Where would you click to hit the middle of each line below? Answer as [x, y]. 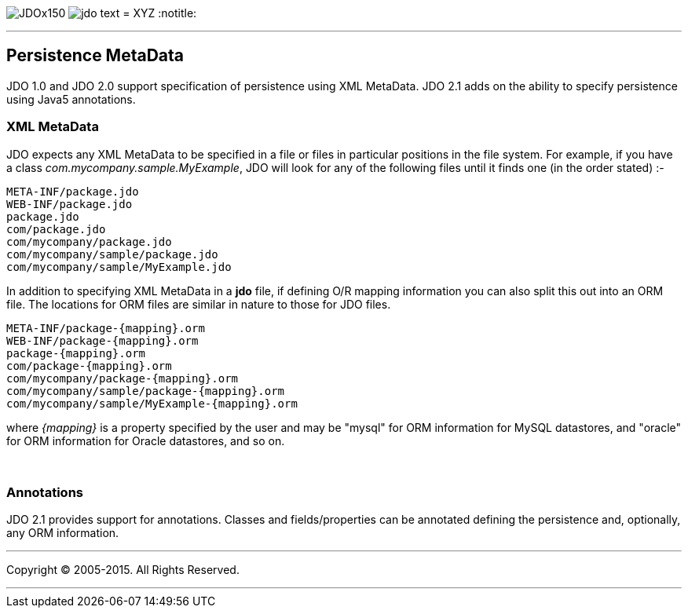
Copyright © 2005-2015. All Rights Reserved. [123, 570]
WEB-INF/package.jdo [70, 204]
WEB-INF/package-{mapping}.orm [102, 340]
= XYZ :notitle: [160, 13]
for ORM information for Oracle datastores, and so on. [146, 440]
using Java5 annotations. [71, 99]
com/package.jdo [56, 229]
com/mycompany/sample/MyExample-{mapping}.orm [152, 403]
